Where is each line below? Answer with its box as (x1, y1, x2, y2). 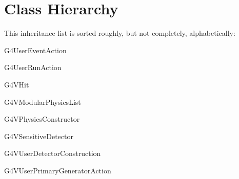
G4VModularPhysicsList (4, 96, 81, 107)
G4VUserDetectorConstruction (4, 148, 101, 159)
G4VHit (4, 79, 29, 89)
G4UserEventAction (4, 44, 67, 55)
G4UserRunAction (4, 62, 62, 73)
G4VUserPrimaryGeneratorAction (4, 165, 111, 175)
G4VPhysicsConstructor (4, 114, 80, 124)
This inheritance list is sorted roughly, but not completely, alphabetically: (4, 28, 235, 38)
